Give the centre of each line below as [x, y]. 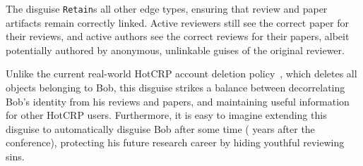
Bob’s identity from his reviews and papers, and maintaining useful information [178, 101]
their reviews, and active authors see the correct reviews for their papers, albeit [178, 36]
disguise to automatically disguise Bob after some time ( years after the [160, 128]
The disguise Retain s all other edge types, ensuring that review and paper [167, 8]
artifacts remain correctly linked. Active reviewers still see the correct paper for [177, 22]
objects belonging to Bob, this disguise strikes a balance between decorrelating [175, 88]
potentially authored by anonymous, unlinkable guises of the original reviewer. [175, 50]
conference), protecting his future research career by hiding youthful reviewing [175, 142]
